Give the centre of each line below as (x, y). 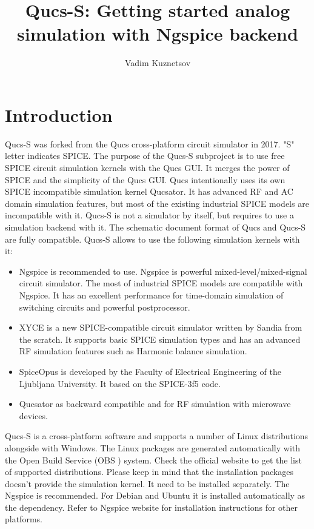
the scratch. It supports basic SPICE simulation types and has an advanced (160, 339)
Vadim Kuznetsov (158, 63)
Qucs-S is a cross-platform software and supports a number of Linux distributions (157, 436)
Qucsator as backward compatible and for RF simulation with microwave (155, 404)
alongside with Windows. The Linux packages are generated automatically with (153, 447)
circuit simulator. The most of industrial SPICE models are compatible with (161, 283)
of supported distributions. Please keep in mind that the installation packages (149, 472)
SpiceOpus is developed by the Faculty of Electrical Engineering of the (150, 371)
